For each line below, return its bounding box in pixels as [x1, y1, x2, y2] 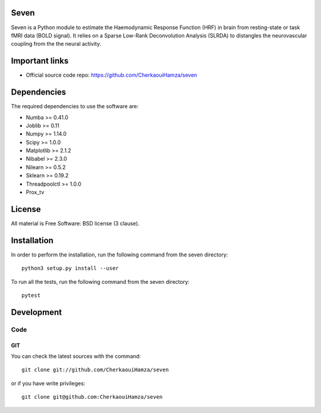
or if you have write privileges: [11, 380, 86, 387]
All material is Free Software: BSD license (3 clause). [11, 220, 140, 227]
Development [11, 307, 62, 317]
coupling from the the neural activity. [11, 40, 101, 48]
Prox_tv [26, 189, 45, 196]
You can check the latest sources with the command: [11, 352, 141, 359]
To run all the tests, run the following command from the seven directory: [11, 278, 190, 285]
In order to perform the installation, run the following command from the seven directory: [11, 251, 228, 258]
